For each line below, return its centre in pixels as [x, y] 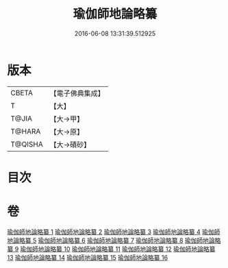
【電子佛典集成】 [77, 93]
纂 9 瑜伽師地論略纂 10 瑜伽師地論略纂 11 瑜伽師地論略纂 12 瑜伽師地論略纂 [111, 249]
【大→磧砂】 [70, 145]
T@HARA [26, 131]
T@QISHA [27, 144]
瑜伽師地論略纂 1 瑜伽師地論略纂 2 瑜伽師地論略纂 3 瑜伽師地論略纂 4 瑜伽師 [114, 232]
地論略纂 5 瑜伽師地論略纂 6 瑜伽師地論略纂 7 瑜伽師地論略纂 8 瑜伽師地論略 [114, 240]
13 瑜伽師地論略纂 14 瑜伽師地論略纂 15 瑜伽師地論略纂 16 [88, 257]
